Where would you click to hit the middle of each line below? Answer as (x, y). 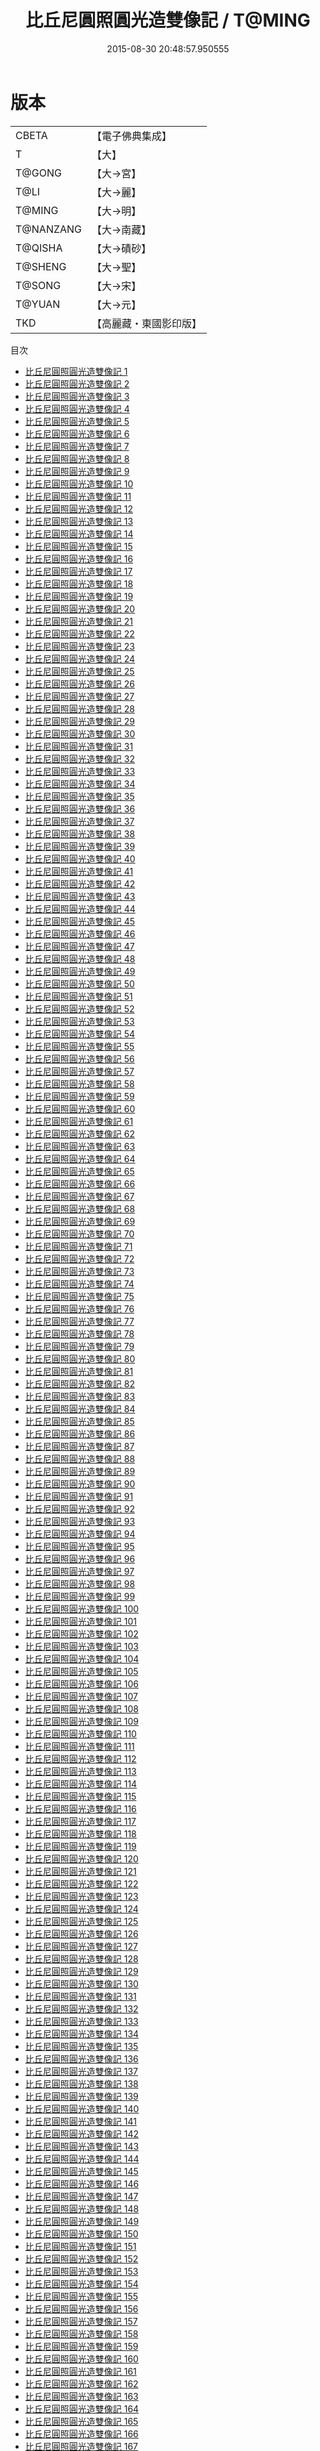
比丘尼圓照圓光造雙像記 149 (82, 2221)
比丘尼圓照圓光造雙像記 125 (81, 1921)
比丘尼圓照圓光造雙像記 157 (81, 2321)
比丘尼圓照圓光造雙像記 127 (81, 1946)
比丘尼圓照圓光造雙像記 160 (81, 2358)
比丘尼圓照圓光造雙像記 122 (81, 1883)
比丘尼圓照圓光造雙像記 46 (80, 933)
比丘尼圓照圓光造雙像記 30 (80, 733)
